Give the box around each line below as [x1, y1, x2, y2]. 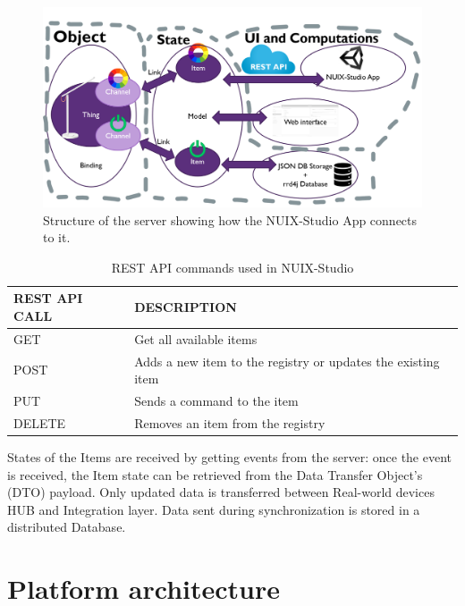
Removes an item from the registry [134, 413, 325, 432]
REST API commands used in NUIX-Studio [111, 257, 354, 276]
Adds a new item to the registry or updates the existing [134, 351, 440, 370]
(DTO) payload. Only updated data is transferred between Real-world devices [7, 483, 435, 501]
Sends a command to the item [134, 391, 299, 410]
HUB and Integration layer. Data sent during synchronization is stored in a [7, 500, 420, 518]
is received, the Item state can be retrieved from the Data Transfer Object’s [7, 465, 423, 484]
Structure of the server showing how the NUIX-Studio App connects [43, 210, 418, 229]
